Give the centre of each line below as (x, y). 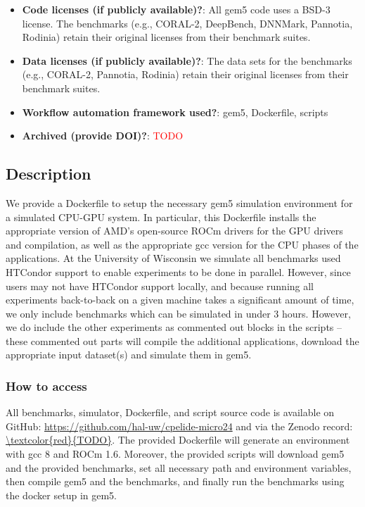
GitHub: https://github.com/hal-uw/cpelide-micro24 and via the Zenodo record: (179, 426)
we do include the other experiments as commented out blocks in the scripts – (174, 327)
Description (49, 174)
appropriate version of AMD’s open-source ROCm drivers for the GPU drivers (174, 231)
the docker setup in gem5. (61, 495)
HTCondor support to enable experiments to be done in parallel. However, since (178, 271)
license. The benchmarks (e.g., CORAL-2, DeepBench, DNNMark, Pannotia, (187, 23)
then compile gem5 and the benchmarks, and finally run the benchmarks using (175, 481)
